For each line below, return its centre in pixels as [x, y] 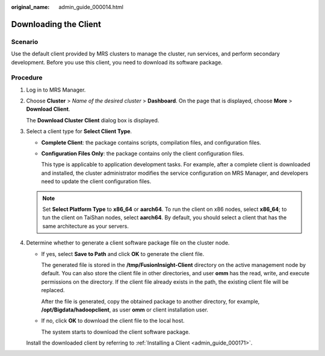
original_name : [30, 7]
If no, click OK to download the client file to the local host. [113, 321]
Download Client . [48, 109]
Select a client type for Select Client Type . [79, 131]
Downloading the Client [56, 24]
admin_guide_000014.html [91, 7]
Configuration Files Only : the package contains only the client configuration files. [143, 154]
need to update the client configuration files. [96, 181]
